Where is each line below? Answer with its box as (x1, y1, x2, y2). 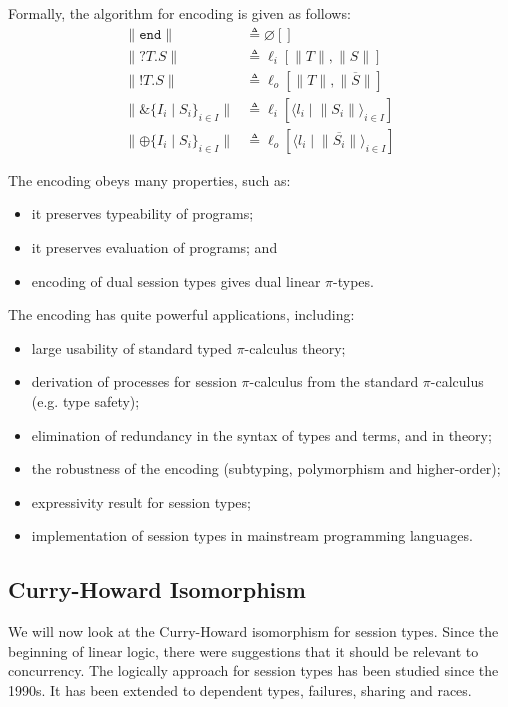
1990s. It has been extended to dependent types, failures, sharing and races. (8, 679, 472, 700)
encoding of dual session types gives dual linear (31, 270, 321, 291)
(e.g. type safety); (31, 390, 140, 411)
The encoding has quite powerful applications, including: (8, 304, 355, 325)
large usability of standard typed (31, 337, 232, 358)
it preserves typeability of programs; (31, 203, 254, 224)
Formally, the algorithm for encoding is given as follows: (8, 3, 351, 23)
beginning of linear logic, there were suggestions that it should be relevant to (8, 640, 479, 661)
